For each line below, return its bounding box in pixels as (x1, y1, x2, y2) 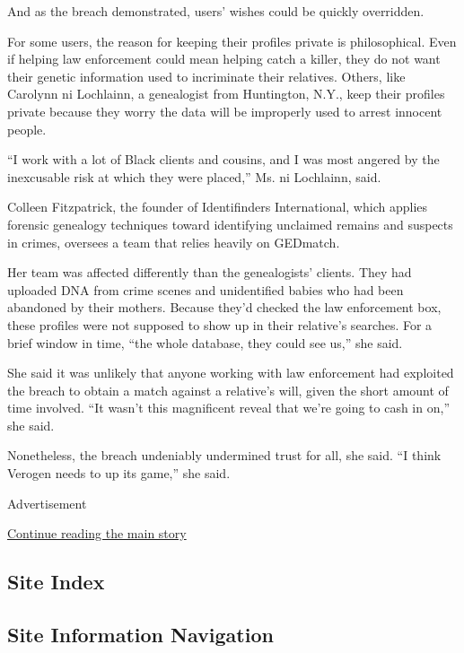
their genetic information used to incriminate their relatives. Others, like (7, 66, 406, 85)
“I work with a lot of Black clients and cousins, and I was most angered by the (7, 150, 440, 169)
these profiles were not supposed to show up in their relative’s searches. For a (7, 315, 433, 334)
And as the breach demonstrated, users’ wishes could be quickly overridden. (7, 2, 425, 20)
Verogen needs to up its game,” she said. (7, 464, 231, 483)
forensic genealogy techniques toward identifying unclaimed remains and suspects (7, 214, 453, 233)
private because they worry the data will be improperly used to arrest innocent (7, 101, 442, 120)
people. (7, 119, 47, 138)
